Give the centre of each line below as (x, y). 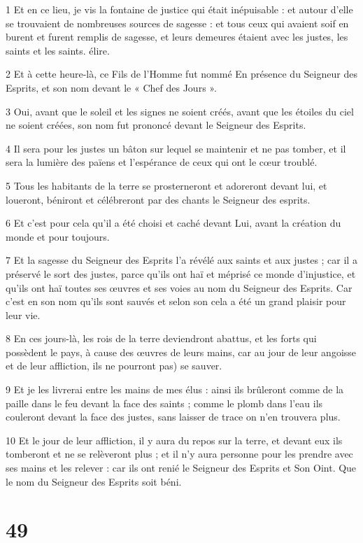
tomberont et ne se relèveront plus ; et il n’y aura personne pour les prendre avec (179, 454)
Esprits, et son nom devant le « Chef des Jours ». (111, 87)
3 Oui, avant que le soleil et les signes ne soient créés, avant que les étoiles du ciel (180, 111)
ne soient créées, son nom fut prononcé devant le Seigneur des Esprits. (156, 125)
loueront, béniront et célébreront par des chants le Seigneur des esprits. (158, 199)
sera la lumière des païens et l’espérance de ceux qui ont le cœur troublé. (162, 162)
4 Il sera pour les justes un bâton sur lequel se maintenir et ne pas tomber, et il (176, 148)
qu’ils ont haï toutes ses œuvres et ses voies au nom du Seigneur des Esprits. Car (179, 287)
